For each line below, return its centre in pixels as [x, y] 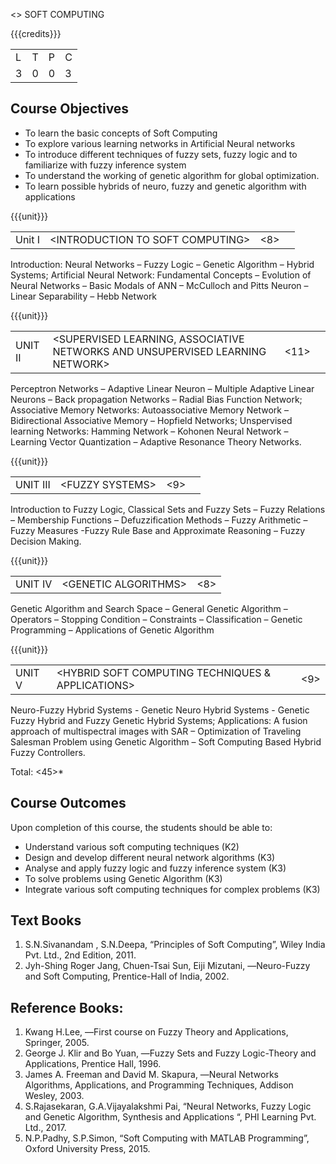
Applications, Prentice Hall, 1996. [93, 1064]
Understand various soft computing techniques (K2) [132, 846]
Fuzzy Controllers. [48, 752]
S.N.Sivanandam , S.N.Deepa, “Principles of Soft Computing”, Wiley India [175, 945]
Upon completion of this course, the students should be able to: [141, 827]
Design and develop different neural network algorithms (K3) [150, 857]
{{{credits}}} [36, 33]
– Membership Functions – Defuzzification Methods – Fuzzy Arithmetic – [159, 520]
